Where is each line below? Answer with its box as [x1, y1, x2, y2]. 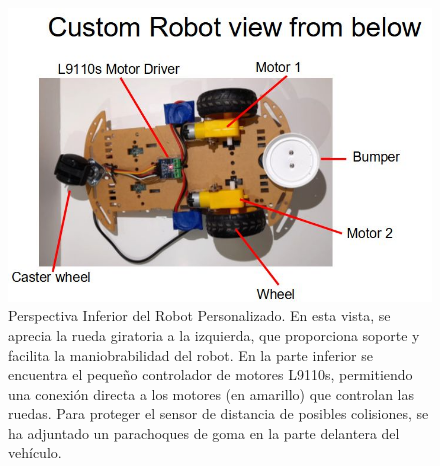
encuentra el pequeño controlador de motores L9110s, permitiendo [8, 364, 413, 385]
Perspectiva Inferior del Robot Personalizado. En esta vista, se [8, 305, 391, 326]
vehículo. [8, 442, 62, 463]
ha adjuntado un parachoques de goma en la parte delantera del [8, 422, 400, 443]
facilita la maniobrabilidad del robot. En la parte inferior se [8, 344, 373, 365]
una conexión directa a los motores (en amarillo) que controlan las [8, 383, 414, 404]
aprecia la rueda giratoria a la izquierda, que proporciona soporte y [8, 324, 420, 345]
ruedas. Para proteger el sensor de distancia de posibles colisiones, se [8, 403, 429, 424]
